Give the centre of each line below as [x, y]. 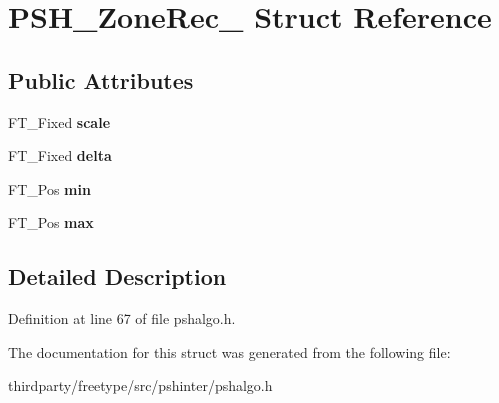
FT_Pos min [49, 188]
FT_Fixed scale [59, 121]
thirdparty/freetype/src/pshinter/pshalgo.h [140, 385]
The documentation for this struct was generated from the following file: [229, 351]
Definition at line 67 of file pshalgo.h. [122, 318]
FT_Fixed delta [60, 155]
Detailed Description [117, 276]
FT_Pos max [51, 222]
